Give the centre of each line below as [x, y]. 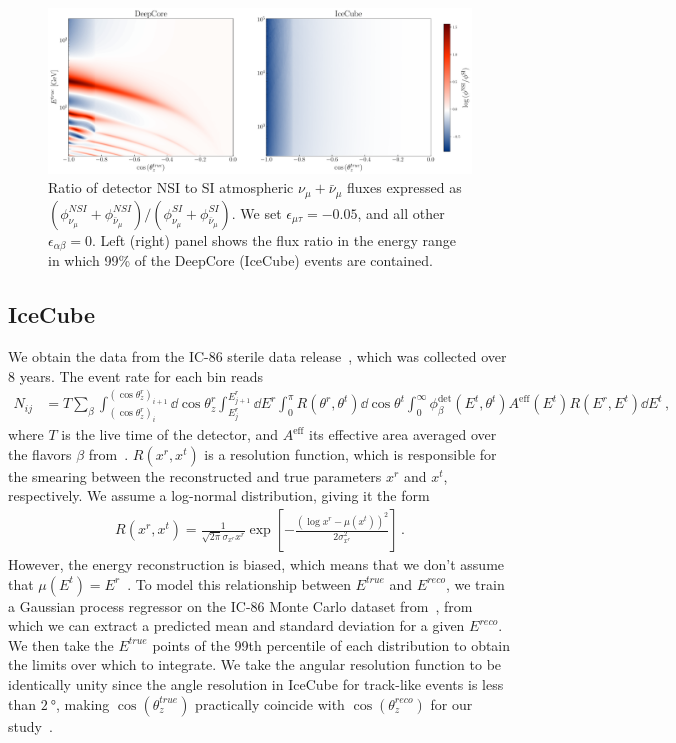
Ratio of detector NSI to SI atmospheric [171, 187]
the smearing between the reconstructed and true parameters [195, 475]
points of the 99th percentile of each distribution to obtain [331, 644]
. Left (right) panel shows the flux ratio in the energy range [274, 239]
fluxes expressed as [404, 187]
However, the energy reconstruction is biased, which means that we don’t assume [256, 564]
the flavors [40, 453]
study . [30, 725]
